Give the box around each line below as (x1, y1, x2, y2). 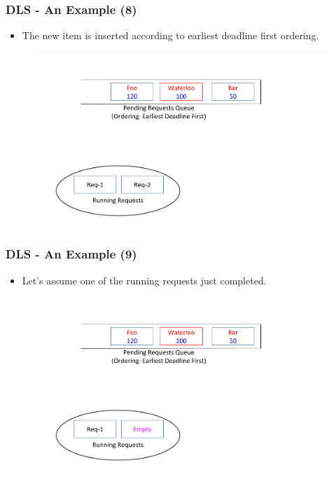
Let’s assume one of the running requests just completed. (22, 272, 267, 287)
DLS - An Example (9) (6, 245, 137, 263)
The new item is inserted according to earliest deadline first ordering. (22, 28, 319, 43)
